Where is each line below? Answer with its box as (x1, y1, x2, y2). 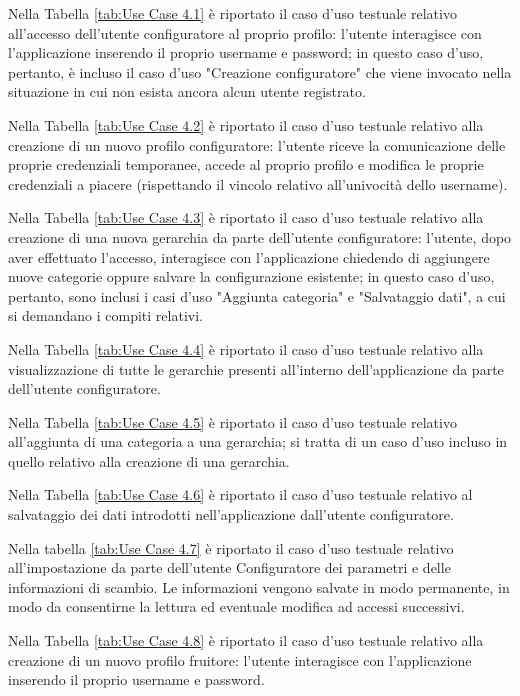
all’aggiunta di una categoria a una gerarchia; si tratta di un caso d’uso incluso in (8, 431, 508, 452)
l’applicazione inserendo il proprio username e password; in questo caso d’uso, (8, 42, 484, 63)
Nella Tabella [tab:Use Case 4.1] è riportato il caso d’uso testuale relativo (8, 3, 457, 23)
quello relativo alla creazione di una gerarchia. (8, 450, 290, 471)
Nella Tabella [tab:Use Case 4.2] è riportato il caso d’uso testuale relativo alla (8, 114, 484, 135)
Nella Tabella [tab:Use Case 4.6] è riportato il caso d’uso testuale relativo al (8, 484, 473, 505)
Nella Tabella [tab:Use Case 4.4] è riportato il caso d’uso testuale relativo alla (8, 338, 484, 359)
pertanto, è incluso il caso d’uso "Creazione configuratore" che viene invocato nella (8, 61, 512, 82)
